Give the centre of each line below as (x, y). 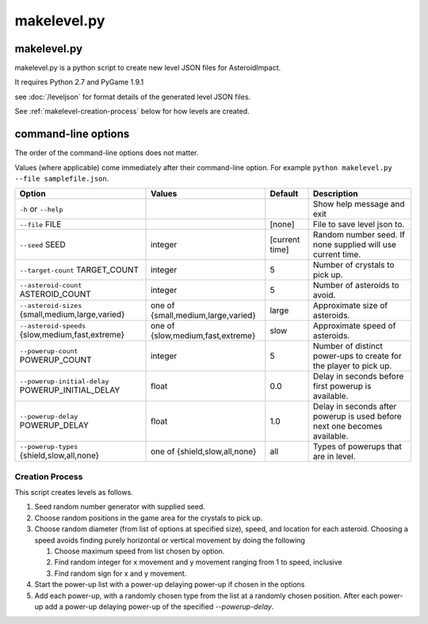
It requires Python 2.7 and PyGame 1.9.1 (79, 82)
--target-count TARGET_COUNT (79, 270)
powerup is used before (357, 417)
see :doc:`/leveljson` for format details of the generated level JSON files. (133, 97)
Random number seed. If (359, 235)
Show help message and (359, 204)
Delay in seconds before (359, 376)
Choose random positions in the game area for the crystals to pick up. (149, 518)
